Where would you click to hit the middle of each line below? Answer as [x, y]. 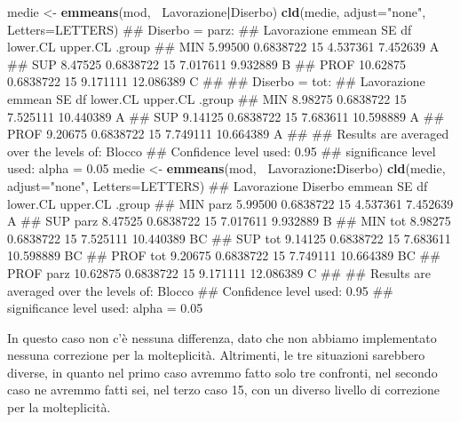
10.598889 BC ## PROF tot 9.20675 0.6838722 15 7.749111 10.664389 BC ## [224, 255]
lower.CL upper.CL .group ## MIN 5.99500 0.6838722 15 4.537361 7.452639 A [223, 47]
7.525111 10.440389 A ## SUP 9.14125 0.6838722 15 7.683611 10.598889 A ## [226, 116]
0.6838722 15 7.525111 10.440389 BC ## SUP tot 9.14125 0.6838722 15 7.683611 [229, 238]
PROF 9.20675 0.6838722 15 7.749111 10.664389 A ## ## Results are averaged [228, 134]
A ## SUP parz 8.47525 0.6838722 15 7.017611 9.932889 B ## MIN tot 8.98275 [229, 221]
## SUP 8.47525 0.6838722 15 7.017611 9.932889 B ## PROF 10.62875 [206, 64]
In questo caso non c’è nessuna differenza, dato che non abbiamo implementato [222, 337]
